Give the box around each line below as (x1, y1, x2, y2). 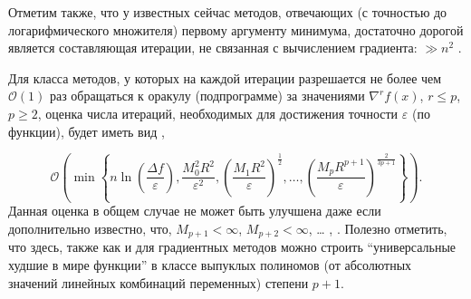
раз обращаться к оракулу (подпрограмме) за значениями (49, 86, 365, 105)
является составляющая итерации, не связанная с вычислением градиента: (8, 38, 418, 57)
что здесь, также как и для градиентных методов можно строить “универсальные (8, 237, 457, 256)
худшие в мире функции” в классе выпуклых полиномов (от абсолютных (8, 256, 412, 275)
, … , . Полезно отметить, (308, 219, 447, 238)
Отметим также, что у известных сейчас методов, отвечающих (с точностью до (8, 3, 447, 21)
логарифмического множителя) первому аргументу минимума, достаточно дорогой (8, 20, 464, 39)
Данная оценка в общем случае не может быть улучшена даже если (8, 201, 381, 220)
